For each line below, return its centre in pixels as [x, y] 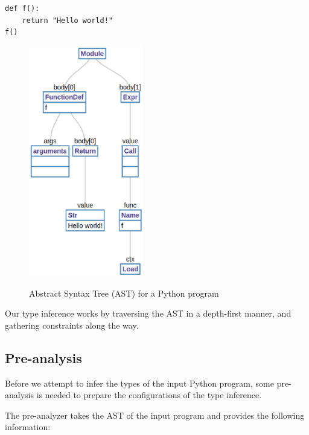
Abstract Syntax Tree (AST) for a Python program [124, 293]
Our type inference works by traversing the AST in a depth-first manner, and [148, 313]
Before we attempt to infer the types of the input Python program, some [139, 383]
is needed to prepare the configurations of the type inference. [149, 395]
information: [28, 427]
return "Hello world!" [67, 20]
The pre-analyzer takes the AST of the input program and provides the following [155, 415]
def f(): [22, 8]
